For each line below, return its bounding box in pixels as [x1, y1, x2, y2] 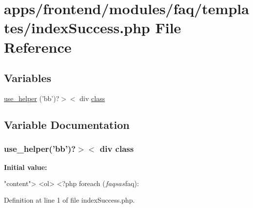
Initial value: [4, 162, 47, 172]
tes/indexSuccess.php [4, 18, 150, 38]
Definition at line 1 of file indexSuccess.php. [4, 194, 135, 205]
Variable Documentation [4, 117, 130, 132]
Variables [4, 70, 52, 85]
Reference [4, 37, 72, 57]
